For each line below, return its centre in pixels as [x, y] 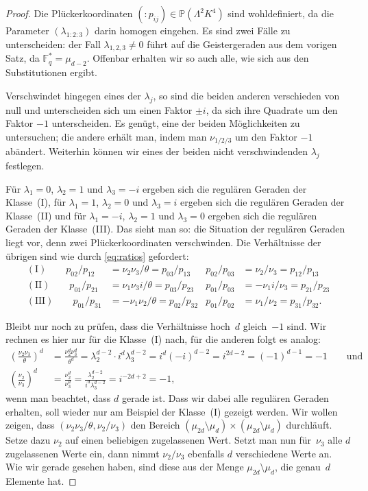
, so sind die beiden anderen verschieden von [246, 95]
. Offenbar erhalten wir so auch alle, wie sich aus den [198, 58]
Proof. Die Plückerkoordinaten [69, 13]
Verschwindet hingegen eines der [73, 95]
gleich [255, 325]
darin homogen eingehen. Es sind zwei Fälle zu [192, 30]
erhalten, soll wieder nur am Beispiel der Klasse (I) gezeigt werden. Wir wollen [172, 411]
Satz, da [23, 58]
